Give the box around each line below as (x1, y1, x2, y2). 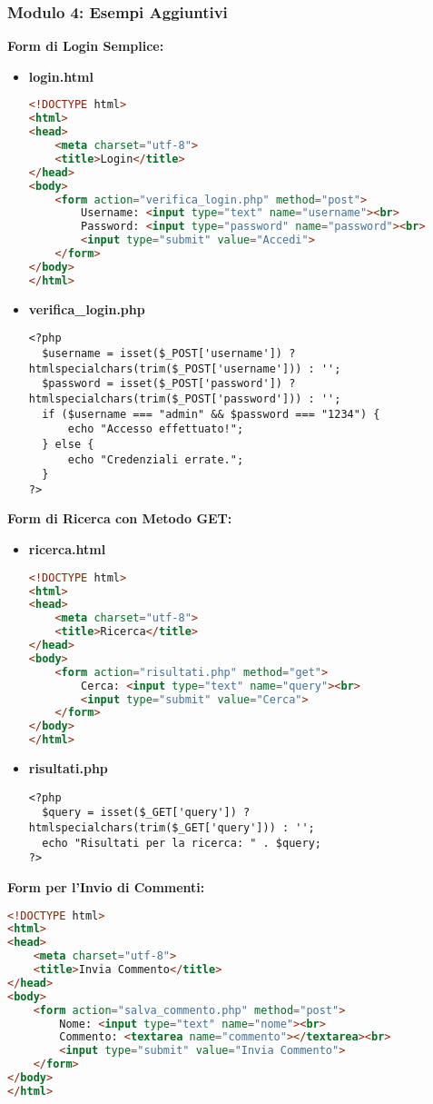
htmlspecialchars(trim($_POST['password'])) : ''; (28, 392, 341, 405)
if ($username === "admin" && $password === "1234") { (42, 407, 380, 421)
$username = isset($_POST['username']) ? (42, 346, 296, 360)
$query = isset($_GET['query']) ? (42, 806, 251, 820)
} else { (42, 437, 94, 451)
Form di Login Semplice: (7, 36, 164, 55)
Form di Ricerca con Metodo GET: (7, 509, 232, 528)
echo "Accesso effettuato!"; (67, 423, 244, 436)
